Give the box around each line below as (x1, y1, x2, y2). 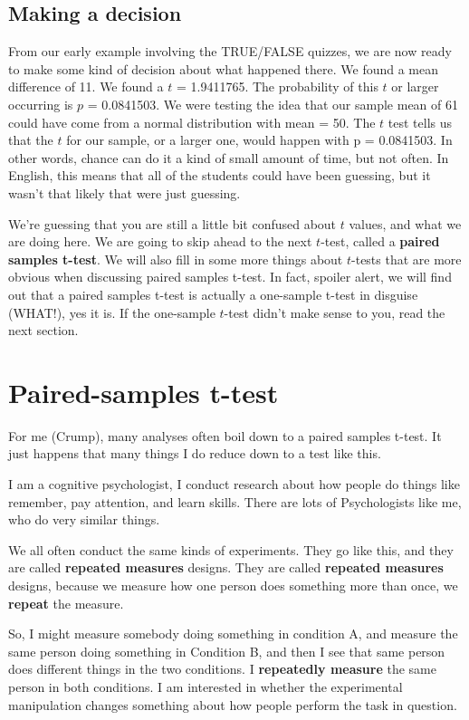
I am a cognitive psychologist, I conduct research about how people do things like (8, 475, 460, 494)
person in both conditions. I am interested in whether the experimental (8, 677, 403, 696)
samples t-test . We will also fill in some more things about (8, 249, 343, 268)
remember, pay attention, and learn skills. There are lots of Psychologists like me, (8, 492, 462, 511)
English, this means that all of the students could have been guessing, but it (8, 166, 431, 185)
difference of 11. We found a (8, 77, 164, 96)
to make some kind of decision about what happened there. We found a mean (8, 59, 439, 78)
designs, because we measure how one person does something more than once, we (8, 575, 458, 594)
